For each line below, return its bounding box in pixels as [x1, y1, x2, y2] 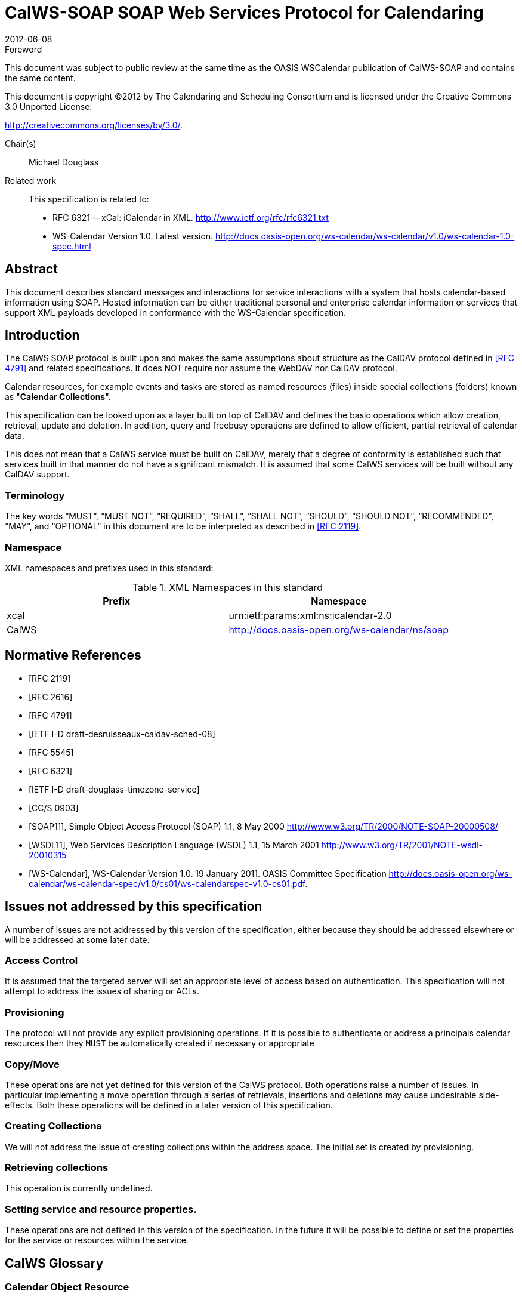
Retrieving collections [5, 1162, 109, 1173]
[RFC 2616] [29, 691, 73, 702]
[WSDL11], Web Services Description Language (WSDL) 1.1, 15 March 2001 [29, 839, 319, 850]
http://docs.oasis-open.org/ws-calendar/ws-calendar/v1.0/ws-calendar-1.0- [215, 230, 515, 241]
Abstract [5, 261, 58, 277]
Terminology [5, 489, 65, 501]
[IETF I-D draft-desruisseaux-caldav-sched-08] [29, 728, 215, 739]
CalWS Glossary [5, 1255, 104, 1271]
